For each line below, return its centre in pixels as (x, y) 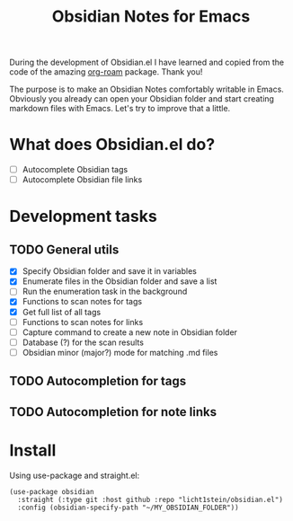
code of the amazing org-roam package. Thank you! (106, 72)
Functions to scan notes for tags (82, 302)
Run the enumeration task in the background (105, 291)
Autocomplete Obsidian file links (82, 180)
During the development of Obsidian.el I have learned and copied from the (147, 62)
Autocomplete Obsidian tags (75, 170)
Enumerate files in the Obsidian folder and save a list (120, 281)
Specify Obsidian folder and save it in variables (110, 271)
